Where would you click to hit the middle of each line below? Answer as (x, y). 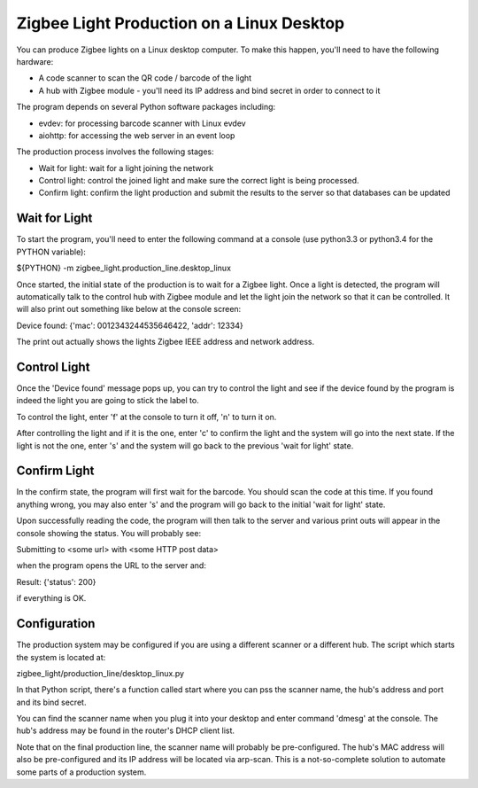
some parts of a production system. (81, 772)
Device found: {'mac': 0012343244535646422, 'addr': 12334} (130, 325)
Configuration (56, 624)
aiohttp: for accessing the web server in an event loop (137, 135)
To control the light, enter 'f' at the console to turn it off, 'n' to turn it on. (146, 417)
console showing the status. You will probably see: (109, 533)
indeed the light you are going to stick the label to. (108, 401)
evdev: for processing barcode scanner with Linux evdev (143, 123)
